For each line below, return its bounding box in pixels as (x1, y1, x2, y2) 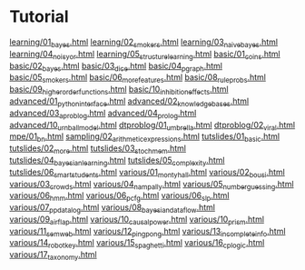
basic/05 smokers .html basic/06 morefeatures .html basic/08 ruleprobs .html (9, 72, 266, 85)
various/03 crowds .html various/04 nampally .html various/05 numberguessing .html (9, 178, 294, 192)
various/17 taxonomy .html (9, 249, 97, 263)
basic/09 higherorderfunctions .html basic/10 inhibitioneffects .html (9, 84, 229, 96)
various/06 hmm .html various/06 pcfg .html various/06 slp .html (9, 190, 230, 204)
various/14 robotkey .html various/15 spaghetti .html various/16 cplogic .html (9, 237, 265, 251)
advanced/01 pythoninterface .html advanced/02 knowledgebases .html (9, 95, 250, 108)
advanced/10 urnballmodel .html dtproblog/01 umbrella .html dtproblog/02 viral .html (9, 119, 296, 133)
